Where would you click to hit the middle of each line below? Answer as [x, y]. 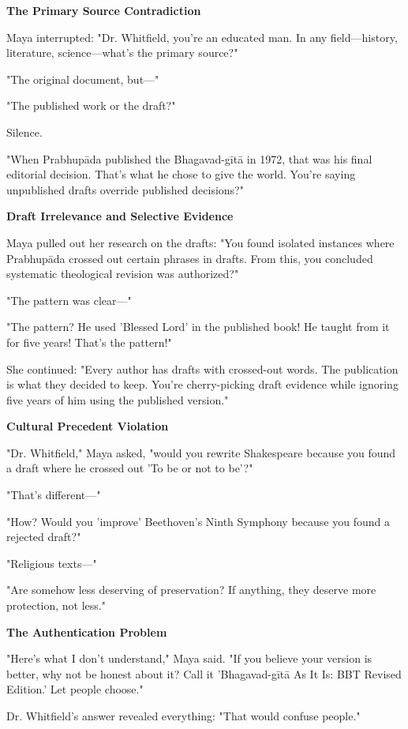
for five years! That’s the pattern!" [89, 342]
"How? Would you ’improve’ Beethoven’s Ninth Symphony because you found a [198, 521]
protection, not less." [56, 605]
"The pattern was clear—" [69, 300]
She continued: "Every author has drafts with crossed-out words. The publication [202, 368]
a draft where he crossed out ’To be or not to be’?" [130, 468]
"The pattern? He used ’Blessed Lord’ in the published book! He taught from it [198, 327]
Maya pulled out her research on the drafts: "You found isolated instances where [200, 242]
